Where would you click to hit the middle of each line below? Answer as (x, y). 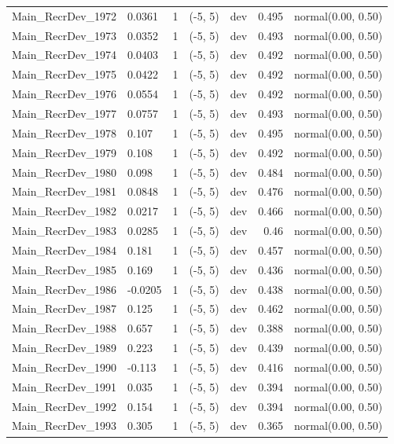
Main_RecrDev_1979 (64, 152)
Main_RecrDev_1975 (64, 74)
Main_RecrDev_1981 (64, 191)
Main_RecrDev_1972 (64, 15)
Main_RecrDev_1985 (64, 269)
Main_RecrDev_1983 (64, 231)
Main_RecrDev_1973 (64, 35)
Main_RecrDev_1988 (64, 328)
